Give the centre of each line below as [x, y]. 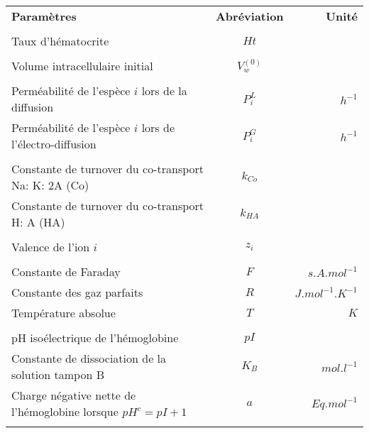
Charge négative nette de [74, 395]
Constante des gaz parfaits [77, 292]
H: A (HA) [38, 222]
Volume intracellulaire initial [82, 66]
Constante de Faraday [66, 272]
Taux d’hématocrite [60, 41]
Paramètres [44, 16]
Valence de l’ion [51, 247]
